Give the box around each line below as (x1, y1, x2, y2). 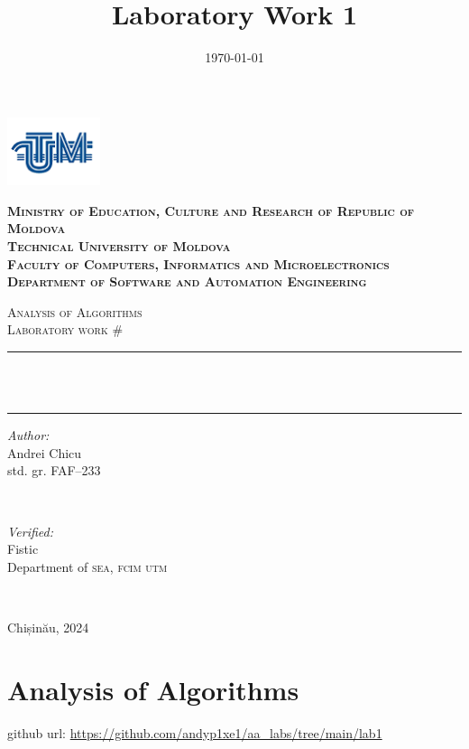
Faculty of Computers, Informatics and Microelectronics (7, 254, 390, 273)
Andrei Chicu (7, 443, 82, 462)
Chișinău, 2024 (7, 617, 89, 636)
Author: (7, 426, 50, 445)
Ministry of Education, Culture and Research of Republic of (7, 201, 415, 220)
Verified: (7, 521, 54, 540)
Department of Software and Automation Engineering (7, 272, 367, 291)
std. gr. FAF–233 (7, 461, 101, 480)
